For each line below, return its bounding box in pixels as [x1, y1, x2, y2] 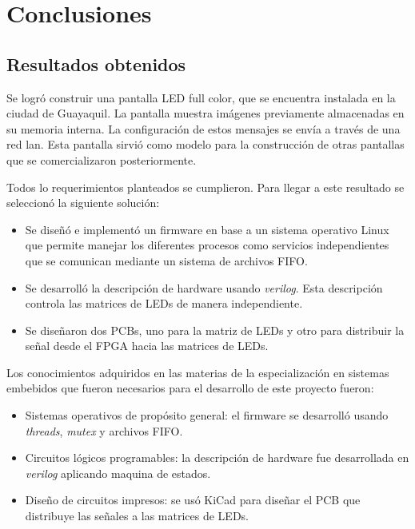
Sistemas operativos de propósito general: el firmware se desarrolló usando [25, 407, 389, 424]
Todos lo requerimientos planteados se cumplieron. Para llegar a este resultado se [6, 178, 405, 195]
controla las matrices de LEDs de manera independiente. [25, 295, 303, 312]
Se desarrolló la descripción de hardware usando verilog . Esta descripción [25, 279, 383, 296]
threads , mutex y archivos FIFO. [25, 422, 183, 439]
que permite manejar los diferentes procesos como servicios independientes [25, 237, 389, 253]
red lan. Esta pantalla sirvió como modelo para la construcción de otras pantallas [6, 136, 405, 153]
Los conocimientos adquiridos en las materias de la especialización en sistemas [6, 364, 389, 380]
